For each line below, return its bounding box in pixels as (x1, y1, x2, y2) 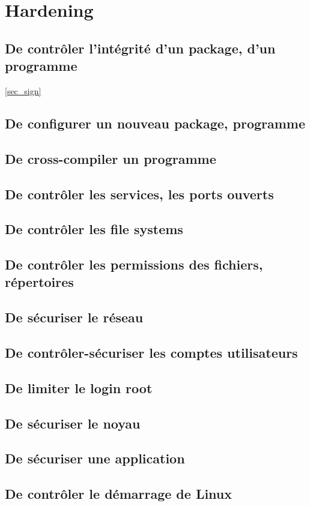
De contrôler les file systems (5, 220, 183, 238)
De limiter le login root (5, 378, 153, 397)
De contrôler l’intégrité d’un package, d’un (5, 38, 276, 57)
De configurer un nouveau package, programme (5, 113, 306, 132)
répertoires (5, 273, 74, 291)
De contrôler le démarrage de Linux (5, 484, 232, 503)
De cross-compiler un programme (5, 149, 216, 167)
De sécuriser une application (5, 449, 185, 468)
